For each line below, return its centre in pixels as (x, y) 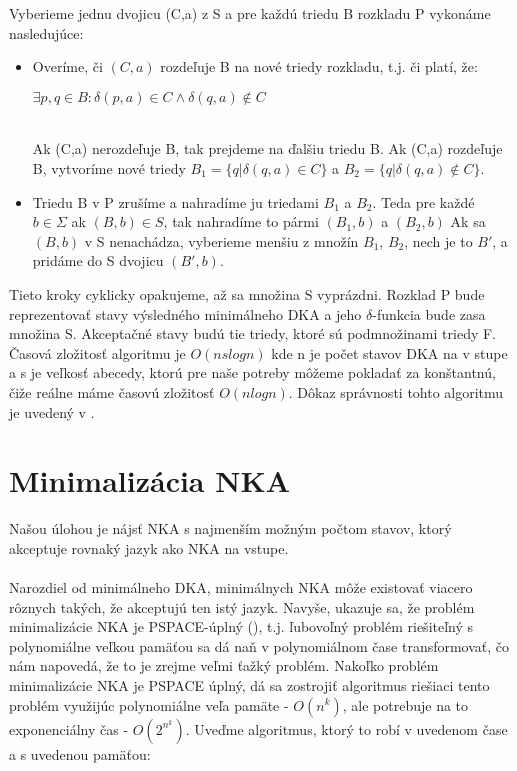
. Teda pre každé (423, 201)
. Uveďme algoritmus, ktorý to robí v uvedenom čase (346, 728)
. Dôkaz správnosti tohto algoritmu (396, 391)
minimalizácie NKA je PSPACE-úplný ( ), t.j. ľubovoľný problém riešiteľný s (241, 626)
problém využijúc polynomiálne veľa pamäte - (149, 704)
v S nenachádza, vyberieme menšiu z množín (221, 240)
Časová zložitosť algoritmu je (97, 352)
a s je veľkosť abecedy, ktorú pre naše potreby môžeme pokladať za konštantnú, (252, 372)
